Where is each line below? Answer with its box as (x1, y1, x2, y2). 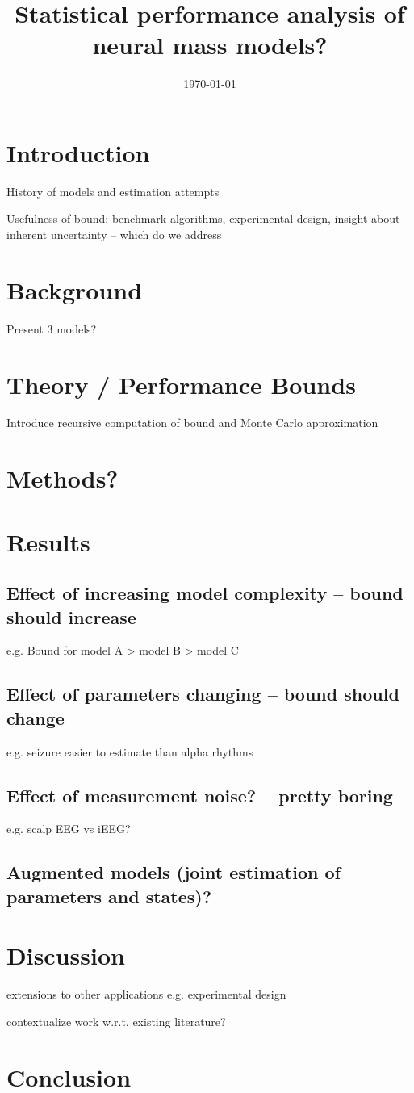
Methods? (6, 462, 119, 495)
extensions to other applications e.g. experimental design (6, 986, 286, 1003)
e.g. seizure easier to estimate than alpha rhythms (6, 743, 253, 760)
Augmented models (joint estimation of (6, 860, 341, 885)
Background (6, 273, 143, 306)
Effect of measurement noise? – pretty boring (6, 782, 393, 807)
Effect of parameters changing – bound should (6, 681, 399, 706)
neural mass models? (92, 28, 328, 61)
